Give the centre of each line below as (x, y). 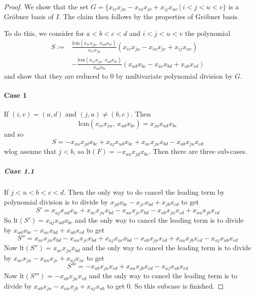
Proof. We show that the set (46, 6)
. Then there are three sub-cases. (198, 151)
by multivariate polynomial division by (174, 76)
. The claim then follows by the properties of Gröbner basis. (149, 16)
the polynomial (208, 33)
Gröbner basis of (29, 16)
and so (14, 134)
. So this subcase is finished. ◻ (177, 285)
